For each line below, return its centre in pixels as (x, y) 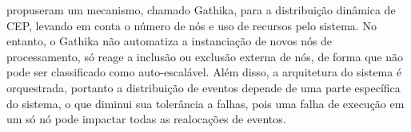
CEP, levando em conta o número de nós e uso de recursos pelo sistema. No (192, 25)
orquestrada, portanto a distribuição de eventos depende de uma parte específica (204, 87)
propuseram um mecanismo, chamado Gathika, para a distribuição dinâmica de (201, 10)
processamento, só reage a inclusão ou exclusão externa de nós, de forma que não (205, 56)
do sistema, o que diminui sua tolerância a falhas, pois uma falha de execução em (205, 103)
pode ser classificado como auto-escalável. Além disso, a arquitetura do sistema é (204, 72)
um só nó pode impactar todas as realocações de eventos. (146, 119)
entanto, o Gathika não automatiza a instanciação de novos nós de (170, 41)
